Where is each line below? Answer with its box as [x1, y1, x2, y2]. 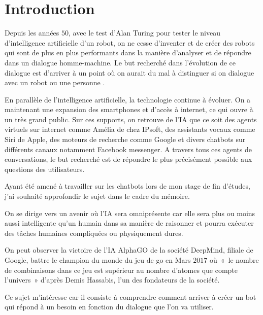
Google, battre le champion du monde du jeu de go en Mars [5, 255, 191, 265]
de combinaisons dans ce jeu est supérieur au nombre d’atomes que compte [5, 264, 238, 275]
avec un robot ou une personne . [5, 77, 105, 88]
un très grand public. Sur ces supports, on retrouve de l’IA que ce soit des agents [5, 114, 257, 124]
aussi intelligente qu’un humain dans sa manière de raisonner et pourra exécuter [5, 218, 254, 228]
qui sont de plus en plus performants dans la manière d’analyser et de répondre [5, 47, 251, 58]
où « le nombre [209, 255, 259, 265]
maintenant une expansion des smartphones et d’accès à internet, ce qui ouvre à [5, 104, 253, 115]
